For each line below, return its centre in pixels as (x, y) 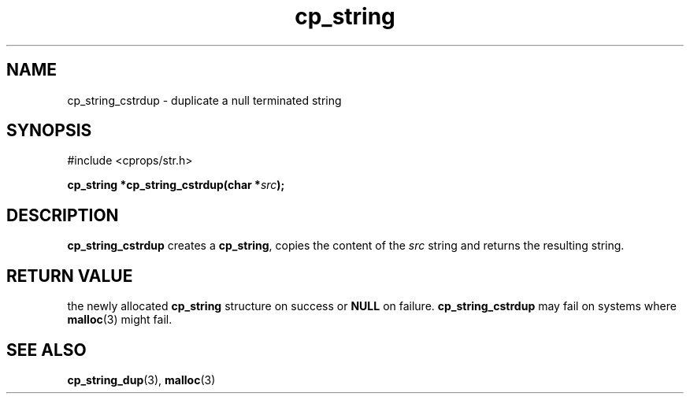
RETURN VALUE (70, 276)
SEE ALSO (46, 350)
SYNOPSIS (49, 131)
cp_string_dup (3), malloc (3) (141, 380)
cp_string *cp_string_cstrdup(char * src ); (176, 185)
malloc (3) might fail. (120, 320)
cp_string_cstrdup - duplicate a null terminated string (204, 100)
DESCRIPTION (63, 215)
